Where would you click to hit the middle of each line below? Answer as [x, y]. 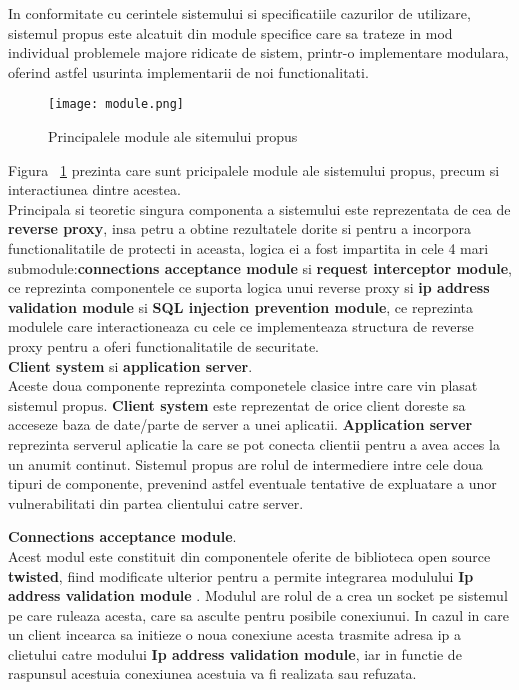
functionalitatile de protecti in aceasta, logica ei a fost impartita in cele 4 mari [248, 248]
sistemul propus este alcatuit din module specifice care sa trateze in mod [230, 32]
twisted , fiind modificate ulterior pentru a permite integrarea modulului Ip [241, 575]
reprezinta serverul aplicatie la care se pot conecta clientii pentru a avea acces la [254, 443]
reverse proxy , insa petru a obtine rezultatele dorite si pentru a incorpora [239, 228]
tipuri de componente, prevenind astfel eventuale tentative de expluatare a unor [252, 483]
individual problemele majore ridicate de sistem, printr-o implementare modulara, [258, 52]
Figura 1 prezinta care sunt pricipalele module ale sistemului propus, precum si [254, 169]
